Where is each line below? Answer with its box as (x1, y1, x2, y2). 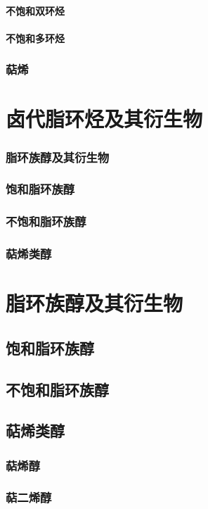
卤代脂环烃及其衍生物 (6, 104, 203, 133)
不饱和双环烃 (6, 3, 65, 18)
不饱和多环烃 (6, 30, 65, 45)
